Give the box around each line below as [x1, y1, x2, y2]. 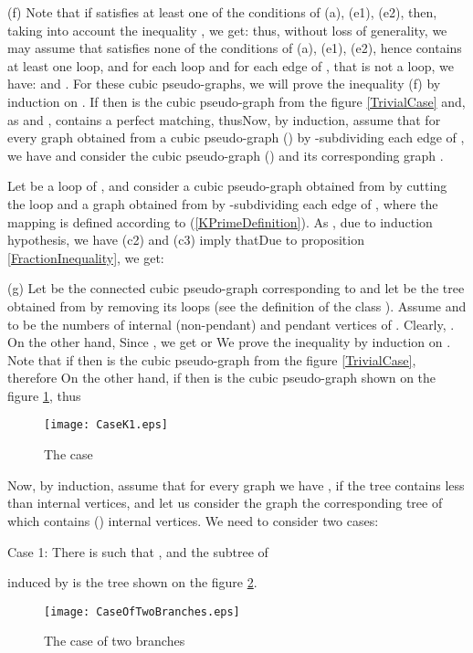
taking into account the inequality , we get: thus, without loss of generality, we [7, 20, 447, 39]
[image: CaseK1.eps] [44, 418, 169, 432]
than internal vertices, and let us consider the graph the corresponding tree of [7, 493, 443, 512]
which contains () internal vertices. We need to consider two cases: [7, 511, 379, 530]
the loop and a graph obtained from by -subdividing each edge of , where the [7, 194, 438, 213]
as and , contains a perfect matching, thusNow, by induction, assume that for [7, 110, 441, 129]
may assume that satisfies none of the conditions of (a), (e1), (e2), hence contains [7, 38, 462, 58]
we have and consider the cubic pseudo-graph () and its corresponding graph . [7, 145, 444, 164]
